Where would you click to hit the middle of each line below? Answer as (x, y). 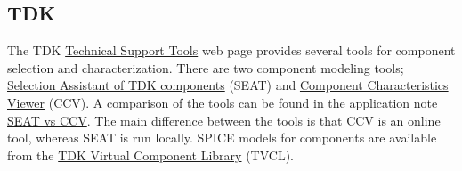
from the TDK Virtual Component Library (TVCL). (151, 155)
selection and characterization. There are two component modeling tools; (206, 67)
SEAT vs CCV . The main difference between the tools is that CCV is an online (224, 120)
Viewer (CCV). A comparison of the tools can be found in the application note (223, 102)
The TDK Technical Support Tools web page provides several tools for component (231, 50)
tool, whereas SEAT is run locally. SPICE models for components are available (222, 138)
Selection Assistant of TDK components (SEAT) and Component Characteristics (228, 85)
